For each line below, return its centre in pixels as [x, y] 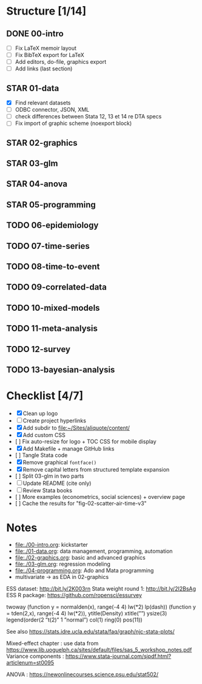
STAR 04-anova [37, 184]
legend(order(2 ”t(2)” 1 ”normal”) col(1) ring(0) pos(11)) [74, 620]
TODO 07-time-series [48, 246]
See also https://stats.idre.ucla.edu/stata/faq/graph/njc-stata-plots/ [90, 631]
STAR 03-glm [32, 164]
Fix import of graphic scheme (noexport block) [73, 123]
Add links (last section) [44, 69]
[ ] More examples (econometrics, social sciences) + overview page [100, 496]
